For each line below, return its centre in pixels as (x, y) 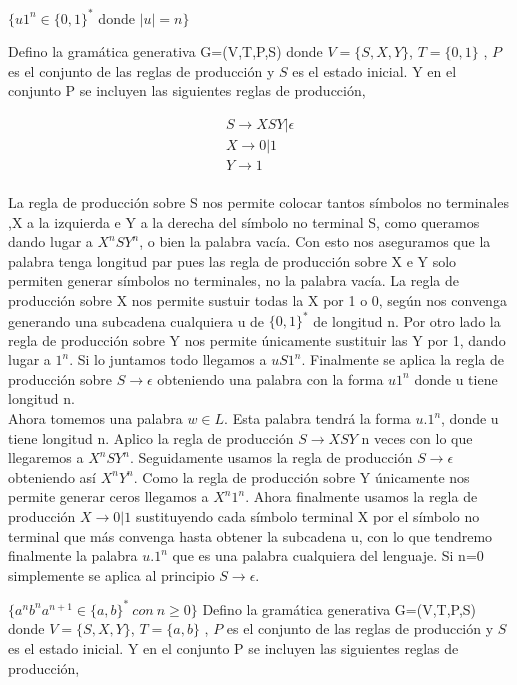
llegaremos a (46, 457)
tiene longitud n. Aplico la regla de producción (151, 437)
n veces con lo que (417, 437)
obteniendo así (52, 476)
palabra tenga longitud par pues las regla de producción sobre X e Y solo (232, 260)
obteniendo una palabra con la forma (270, 378)
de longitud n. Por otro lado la (407, 320)
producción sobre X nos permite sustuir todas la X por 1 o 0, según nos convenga (257, 299)
